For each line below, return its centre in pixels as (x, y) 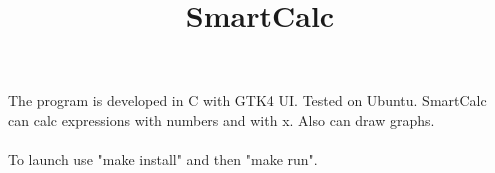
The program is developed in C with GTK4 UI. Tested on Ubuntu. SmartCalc (247, 100)
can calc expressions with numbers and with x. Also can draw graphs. (221, 119)
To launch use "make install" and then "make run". (163, 159)
